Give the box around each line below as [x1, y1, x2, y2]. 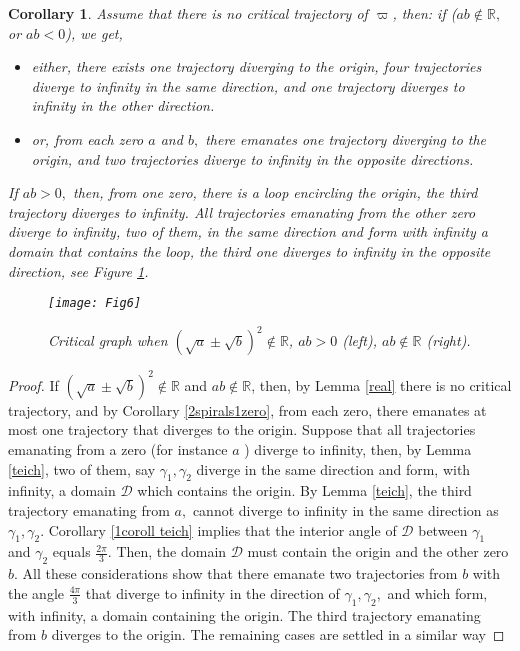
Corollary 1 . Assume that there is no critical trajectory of [8, 3, 368, 23]
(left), [342, 330, 377, 351]
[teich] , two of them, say [8, 458, 156, 479]
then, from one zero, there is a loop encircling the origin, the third [73, 182, 478, 203]
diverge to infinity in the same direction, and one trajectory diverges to [31, 75, 465, 96]
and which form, [387, 582, 488, 603]
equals [52, 541, 91, 562]
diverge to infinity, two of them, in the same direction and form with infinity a [8, 221, 489, 242]
